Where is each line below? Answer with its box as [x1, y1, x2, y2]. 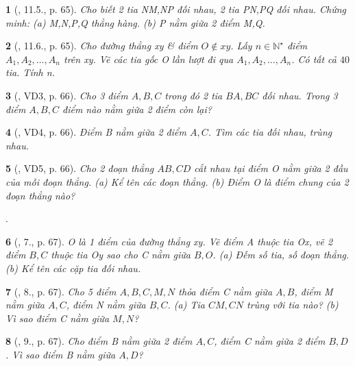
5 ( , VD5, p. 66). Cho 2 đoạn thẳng [5, 161, 154, 175]
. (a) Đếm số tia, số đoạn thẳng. [212, 247, 350, 262]
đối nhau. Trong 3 [262, 88, 338, 102]
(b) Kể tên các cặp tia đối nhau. [5, 260, 141, 275]
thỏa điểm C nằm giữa [178, 284, 273, 298]
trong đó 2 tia [164, 88, 223, 102]
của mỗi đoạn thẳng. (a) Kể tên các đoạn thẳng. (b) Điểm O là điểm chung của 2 [5, 174, 349, 188]
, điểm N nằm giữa [66, 297, 146, 312]
